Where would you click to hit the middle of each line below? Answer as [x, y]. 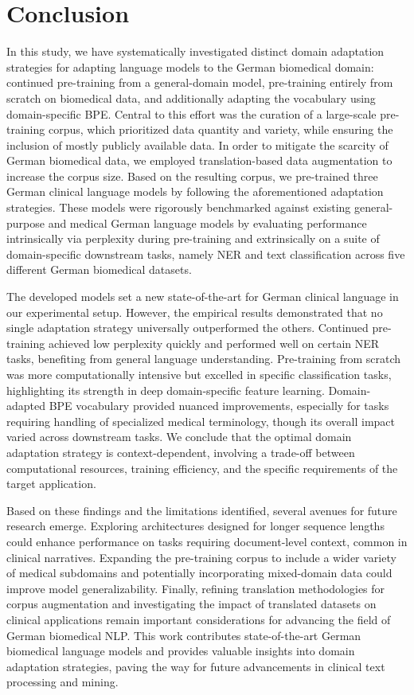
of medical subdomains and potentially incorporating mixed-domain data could [199, 573]
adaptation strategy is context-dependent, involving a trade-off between [181, 452]
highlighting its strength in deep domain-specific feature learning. [166, 390]
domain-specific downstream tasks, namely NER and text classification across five [206, 254]
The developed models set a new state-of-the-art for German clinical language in [203, 297]
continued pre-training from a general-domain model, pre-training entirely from [200, 82]
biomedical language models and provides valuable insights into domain [181, 651]
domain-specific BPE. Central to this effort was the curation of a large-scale [191, 113]
